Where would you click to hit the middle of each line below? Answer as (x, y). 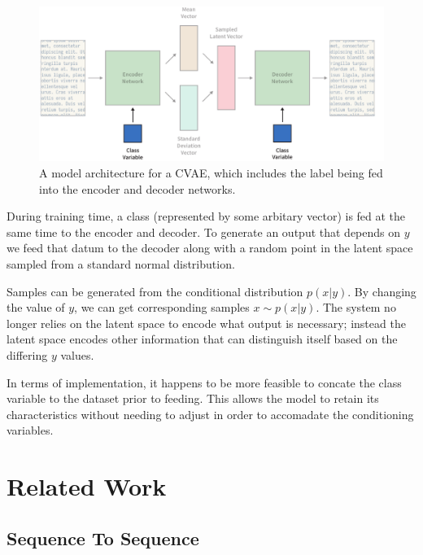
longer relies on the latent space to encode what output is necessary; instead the (206, 323)
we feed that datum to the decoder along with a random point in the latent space (210, 248)
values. (77, 355)
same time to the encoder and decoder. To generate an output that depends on (204, 232)
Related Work (87, 486)
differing (27, 355)
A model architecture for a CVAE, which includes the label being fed (211, 173)
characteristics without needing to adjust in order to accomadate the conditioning (210, 414)
